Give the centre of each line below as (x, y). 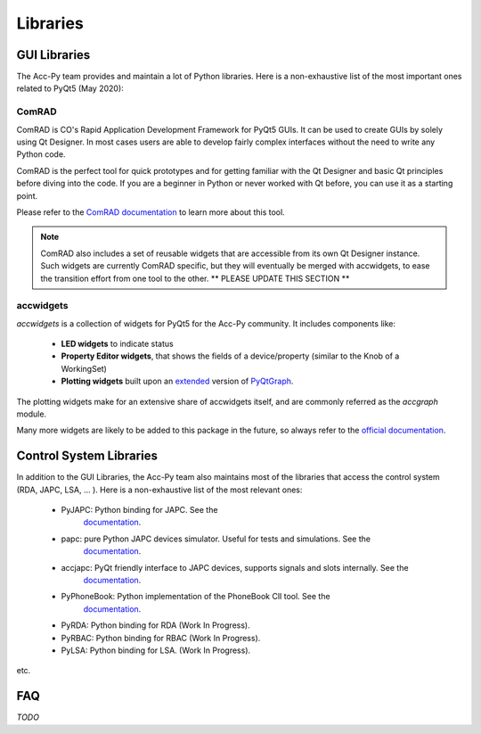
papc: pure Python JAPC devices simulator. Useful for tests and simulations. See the (216, 539)
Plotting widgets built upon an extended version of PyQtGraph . (177, 381)
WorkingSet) (84, 368)
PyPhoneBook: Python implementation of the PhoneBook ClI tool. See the (196, 597)
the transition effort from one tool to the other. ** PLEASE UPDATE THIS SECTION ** (195, 278)
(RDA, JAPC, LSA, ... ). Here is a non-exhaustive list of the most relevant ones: (159, 490)
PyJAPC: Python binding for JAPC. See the (139, 510)
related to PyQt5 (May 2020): (70, 88)
